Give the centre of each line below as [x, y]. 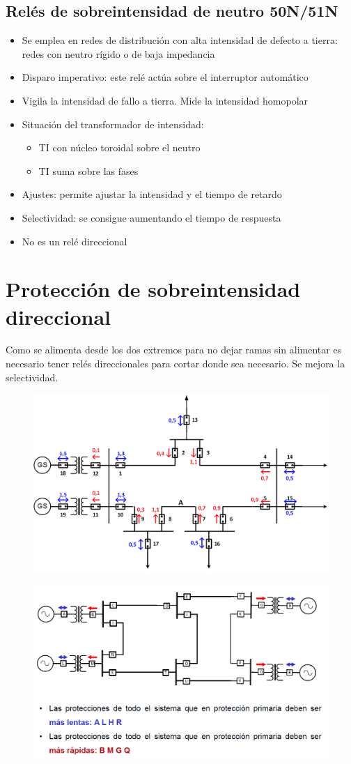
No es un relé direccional [75, 241]
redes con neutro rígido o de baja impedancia [118, 53]
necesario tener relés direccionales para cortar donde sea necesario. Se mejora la [175, 364]
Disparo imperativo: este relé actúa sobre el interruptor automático [165, 77]
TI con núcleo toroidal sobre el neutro [119, 147]
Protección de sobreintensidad [153, 289]
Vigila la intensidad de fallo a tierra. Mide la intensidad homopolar [165, 100]
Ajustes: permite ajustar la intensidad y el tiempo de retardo [152, 194]
